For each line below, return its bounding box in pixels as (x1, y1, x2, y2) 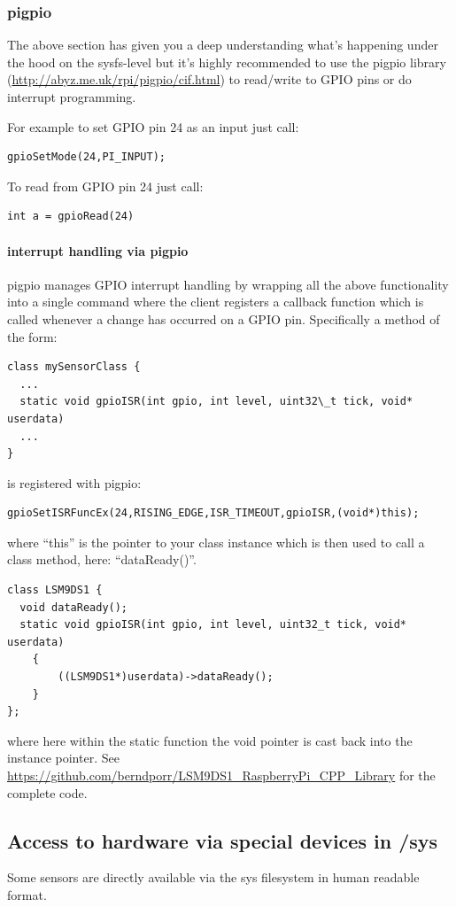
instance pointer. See (7, 748, 120, 767)
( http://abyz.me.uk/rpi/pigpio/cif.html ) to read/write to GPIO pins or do (7, 70, 412, 89)
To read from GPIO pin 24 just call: (7, 176, 204, 195)
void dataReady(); (19, 601, 128, 614)
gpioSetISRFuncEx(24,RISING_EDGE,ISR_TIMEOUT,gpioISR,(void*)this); (7, 507, 420, 520)
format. (7, 886, 47, 903)
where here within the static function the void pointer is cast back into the (7, 731, 413, 749)
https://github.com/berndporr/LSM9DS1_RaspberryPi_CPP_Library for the (7, 766, 436, 785)
